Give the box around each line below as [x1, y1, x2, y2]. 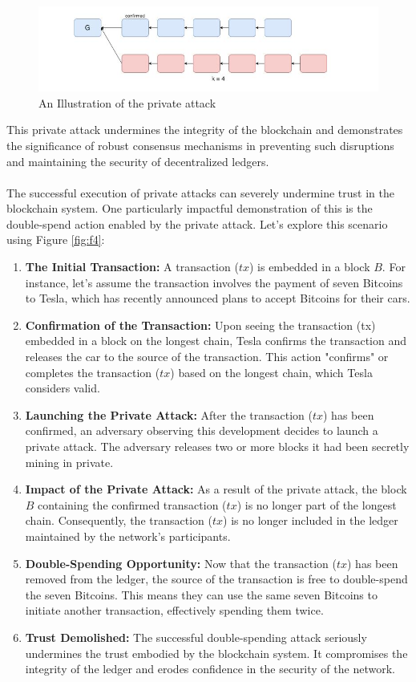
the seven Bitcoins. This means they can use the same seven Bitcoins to [25, 586, 378, 603]
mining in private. [25, 453, 114, 470]
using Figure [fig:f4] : [6, 231, 105, 248]
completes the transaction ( [25, 363, 160, 380]
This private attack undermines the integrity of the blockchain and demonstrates [6, 121, 403, 138]
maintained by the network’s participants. [25, 527, 231, 544]
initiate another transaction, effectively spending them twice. [25, 602, 324, 619]
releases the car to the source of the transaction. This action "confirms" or [25, 348, 389, 365]
